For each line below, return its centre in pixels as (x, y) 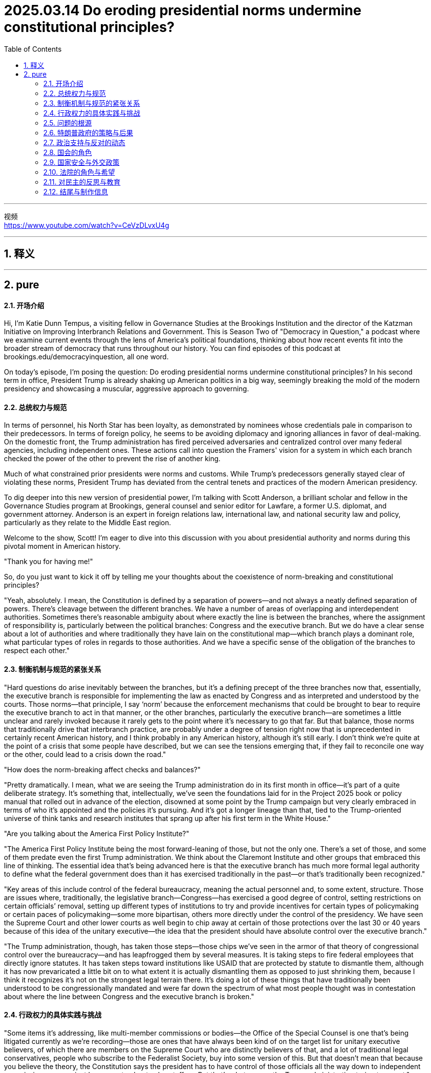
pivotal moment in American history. (62, 546)
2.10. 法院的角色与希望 (79, 172)
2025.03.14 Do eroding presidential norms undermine (183, 10)
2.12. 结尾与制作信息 (76, 191)
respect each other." (37, 651)
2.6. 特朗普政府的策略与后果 (88, 132)
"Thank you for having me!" (49, 562)
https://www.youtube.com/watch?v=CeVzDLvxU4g (87, 225)
